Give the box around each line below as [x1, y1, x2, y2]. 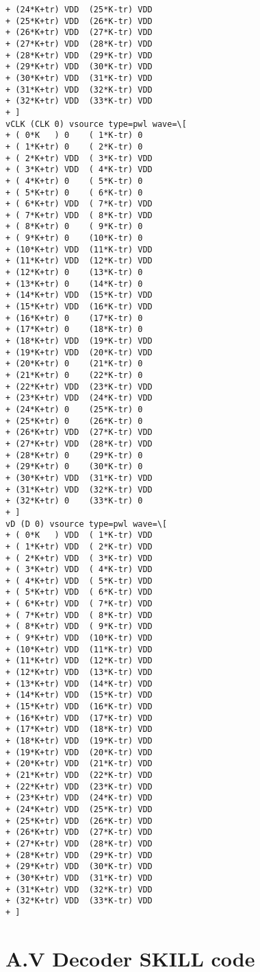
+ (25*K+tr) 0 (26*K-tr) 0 [5, 416, 143, 426]
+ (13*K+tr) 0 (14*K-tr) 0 [5, 278, 143, 289]
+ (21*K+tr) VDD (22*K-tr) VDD [5, 770, 153, 780]
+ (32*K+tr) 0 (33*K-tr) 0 [5, 496, 143, 506]
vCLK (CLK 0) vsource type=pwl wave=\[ [5, 119, 187, 129]
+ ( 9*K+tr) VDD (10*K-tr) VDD [5, 633, 153, 643]
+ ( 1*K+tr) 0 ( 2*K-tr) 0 [5, 141, 143, 152]
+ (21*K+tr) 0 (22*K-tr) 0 [5, 370, 143, 380]
